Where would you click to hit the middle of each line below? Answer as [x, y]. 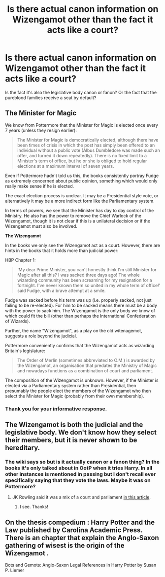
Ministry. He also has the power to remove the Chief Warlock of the [73, 216]
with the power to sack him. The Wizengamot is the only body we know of [80, 310]
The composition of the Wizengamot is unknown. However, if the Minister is [82, 380]
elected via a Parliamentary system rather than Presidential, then [71, 385]
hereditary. [23, 448]
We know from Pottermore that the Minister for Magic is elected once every [82, 125]
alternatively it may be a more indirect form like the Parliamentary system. [80, 201]
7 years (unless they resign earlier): [41, 130]
